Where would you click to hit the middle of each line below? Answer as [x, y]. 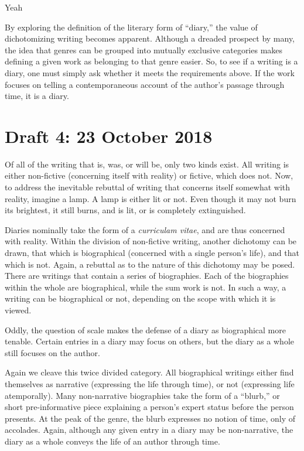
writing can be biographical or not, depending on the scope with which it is [140, 298]
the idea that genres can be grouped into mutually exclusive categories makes [144, 49]
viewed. [18, 310]
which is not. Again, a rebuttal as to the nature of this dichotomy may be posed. [150, 264]
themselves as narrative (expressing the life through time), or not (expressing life [150, 383]
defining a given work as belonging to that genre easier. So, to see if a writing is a [151, 61]
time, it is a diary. [37, 96]
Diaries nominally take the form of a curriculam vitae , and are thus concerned [145, 229]
